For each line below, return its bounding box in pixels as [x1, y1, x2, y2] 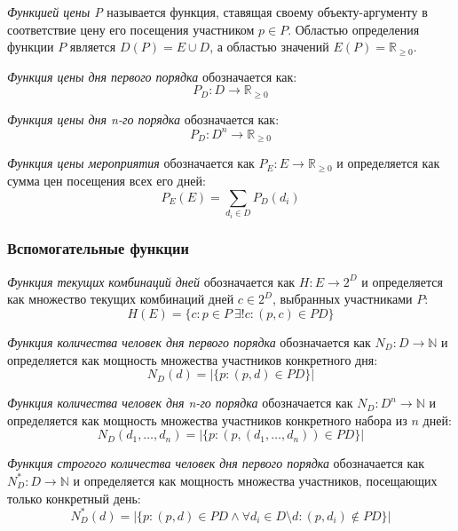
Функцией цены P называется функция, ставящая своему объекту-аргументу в [7, 3, 428, 20]
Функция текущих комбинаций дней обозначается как [7, 272, 296, 290]
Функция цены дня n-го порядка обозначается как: [7, 109, 280, 128]
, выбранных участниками [272, 289, 413, 308]
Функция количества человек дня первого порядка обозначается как [7, 332, 371, 351]
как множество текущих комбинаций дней [7, 289, 234, 308]
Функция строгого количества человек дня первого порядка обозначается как [7, 454, 425, 472]
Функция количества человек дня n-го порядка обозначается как [7, 393, 353, 412]
